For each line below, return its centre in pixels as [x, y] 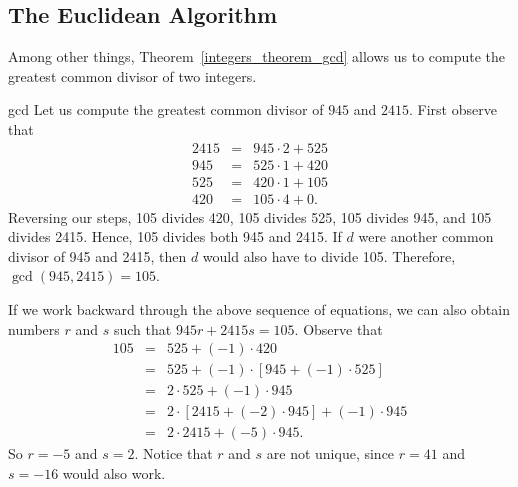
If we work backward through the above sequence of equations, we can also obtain [259, 309]
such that [142, 328]
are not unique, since [330, 453]
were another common [426, 236]
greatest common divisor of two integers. [132, 75]
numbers [34, 328]
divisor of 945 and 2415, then [97, 255]
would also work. [114, 473]
